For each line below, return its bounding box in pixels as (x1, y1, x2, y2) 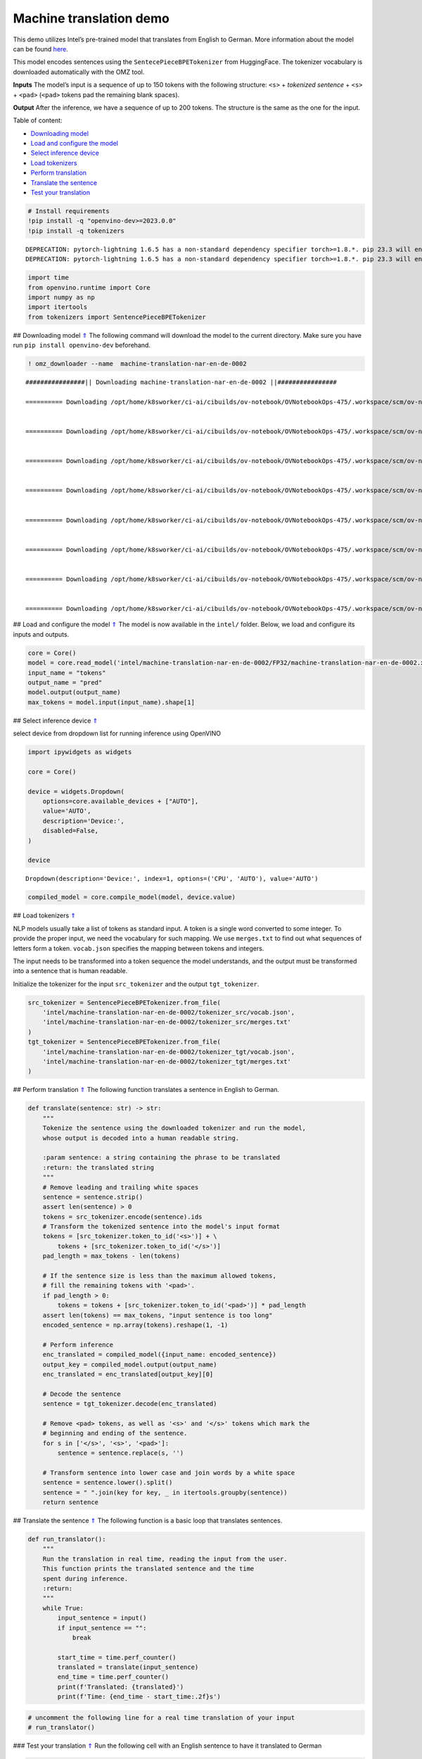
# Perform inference (42, 1340, 114, 1349)
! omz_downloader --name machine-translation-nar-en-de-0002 (27, 360, 247, 368)
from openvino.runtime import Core (27, 284, 151, 291)
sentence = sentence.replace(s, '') (57, 1449, 184, 1457)
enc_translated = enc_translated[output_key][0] (42, 1370, 214, 1378)
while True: (42, 1604, 84, 1612)
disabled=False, (42, 827, 98, 835)
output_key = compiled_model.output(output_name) (42, 1360, 217, 1369)
